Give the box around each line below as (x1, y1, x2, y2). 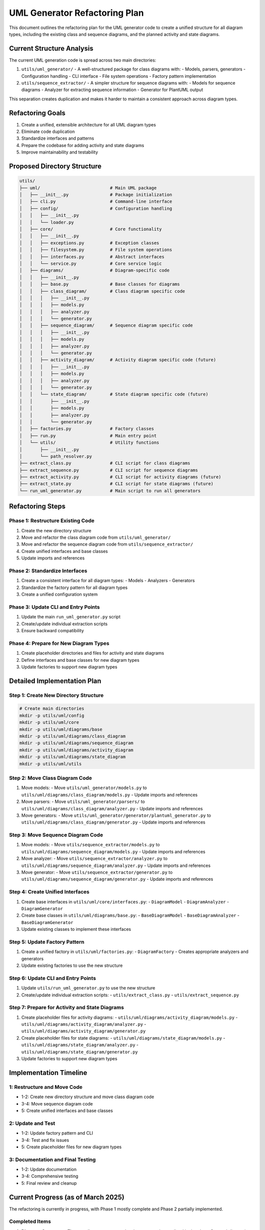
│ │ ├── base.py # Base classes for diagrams (19, 281, 180, 287)
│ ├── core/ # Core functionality (19, 226, 162, 232)
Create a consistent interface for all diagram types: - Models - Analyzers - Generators (21, 578, 195, 584)
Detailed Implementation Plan (9, 676, 102, 685)
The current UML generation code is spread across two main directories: (9, 57, 157, 63)
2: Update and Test (9, 1120, 55, 1127)
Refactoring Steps (9, 502, 66, 511)
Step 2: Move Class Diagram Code (9, 774, 92, 781)
